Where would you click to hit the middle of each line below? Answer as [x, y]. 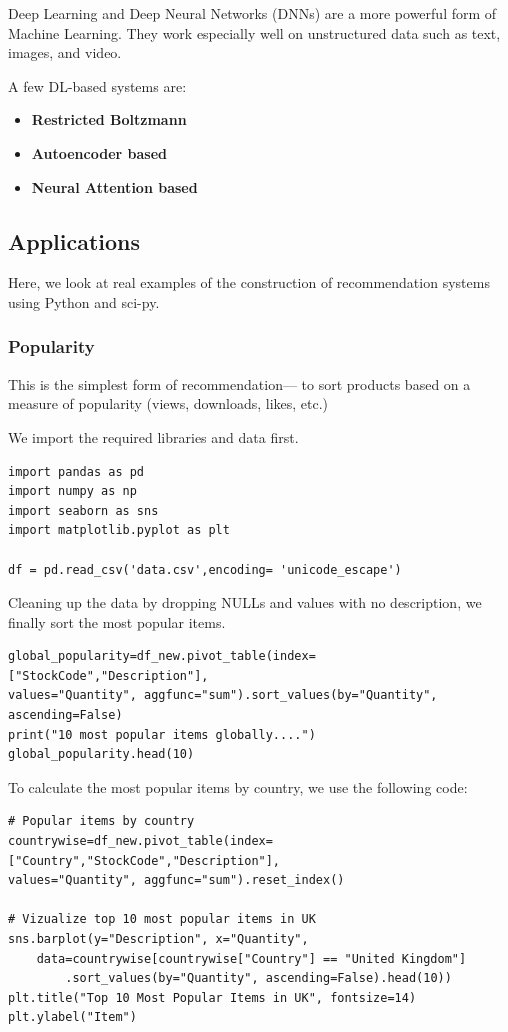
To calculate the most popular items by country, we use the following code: [238, 786]
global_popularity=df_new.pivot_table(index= [162, 656]
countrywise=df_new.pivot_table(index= [140, 841]
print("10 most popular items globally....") [162, 734]
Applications [74, 240]
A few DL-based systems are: [97, 85]
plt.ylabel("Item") [72, 1017]
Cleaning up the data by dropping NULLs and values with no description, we [245, 602]
